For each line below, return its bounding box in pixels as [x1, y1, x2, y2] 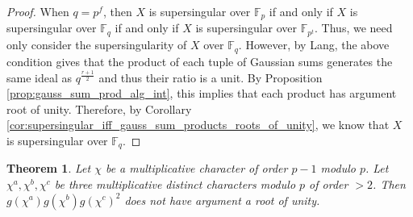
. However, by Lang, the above [238, 36, 390, 53]
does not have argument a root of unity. [124, 191, 320, 208]
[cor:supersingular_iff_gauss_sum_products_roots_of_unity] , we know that [6, 116, 390, 133]
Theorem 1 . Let [6, 160, 91, 177]
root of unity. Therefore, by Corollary [6, 100, 192, 117]
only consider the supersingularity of [6, 36, 187, 53]
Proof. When [6, 3, 69, 19]
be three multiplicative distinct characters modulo [54, 175, 296, 192]
